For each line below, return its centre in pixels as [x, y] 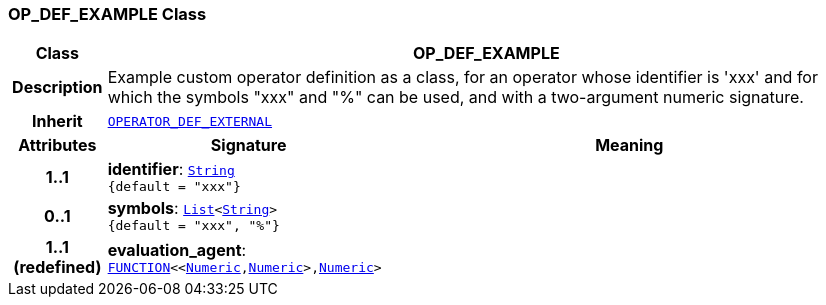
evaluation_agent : [177, 249]
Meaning [629, 145]
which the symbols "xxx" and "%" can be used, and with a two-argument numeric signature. [455, 97]
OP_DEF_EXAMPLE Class [107, 14]
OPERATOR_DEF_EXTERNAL [190, 121]
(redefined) [57, 267]
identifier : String [171, 169]
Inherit [57, 121]
